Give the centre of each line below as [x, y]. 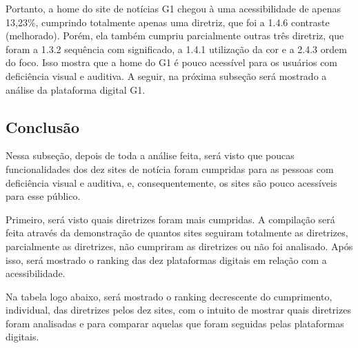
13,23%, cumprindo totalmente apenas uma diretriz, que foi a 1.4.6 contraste [168, 22]
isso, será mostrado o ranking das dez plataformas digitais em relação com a [166, 259]
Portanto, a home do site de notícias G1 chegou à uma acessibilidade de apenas [173, 8]
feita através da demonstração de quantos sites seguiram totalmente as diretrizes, [177, 233]
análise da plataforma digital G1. [76, 89]
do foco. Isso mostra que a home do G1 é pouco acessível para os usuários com [172, 62]
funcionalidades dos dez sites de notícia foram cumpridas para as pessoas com [170, 168]
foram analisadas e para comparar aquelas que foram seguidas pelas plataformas [175, 323]
